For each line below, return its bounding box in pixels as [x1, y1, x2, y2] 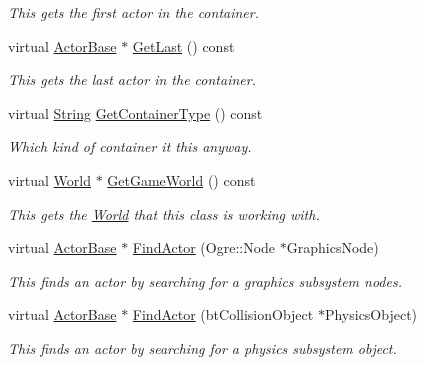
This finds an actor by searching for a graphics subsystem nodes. [8, 270, 402, 291]
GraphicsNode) [286, 237, 379, 258]
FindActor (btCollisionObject [132, 304, 314, 325]
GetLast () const [132, 35, 235, 56]
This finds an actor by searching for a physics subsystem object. [8, 337, 397, 358]
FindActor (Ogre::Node [132, 237, 276, 258]
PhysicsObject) [324, 304, 418, 325]
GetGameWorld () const [107, 169, 256, 190]
